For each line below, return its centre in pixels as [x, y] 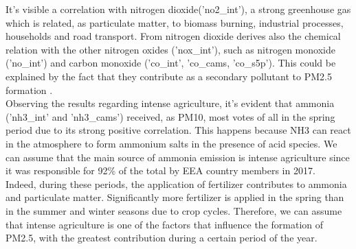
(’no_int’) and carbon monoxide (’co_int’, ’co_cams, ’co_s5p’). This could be [171, 63]
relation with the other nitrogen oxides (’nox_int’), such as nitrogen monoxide [170, 49]
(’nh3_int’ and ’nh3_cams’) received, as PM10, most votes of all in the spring [170, 116]
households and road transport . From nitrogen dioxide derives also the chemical [173, 36]
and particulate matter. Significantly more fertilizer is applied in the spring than [175, 197]
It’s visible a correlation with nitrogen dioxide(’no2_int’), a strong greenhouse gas [178, 9]
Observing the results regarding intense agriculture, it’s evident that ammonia [170, 103]
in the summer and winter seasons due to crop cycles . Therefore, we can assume [174, 210]
